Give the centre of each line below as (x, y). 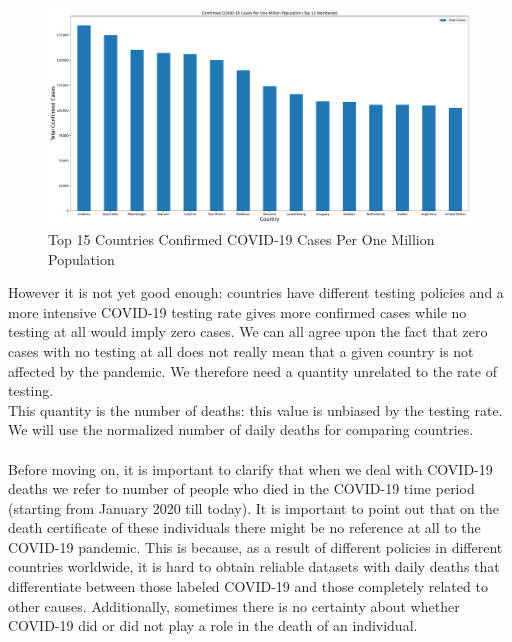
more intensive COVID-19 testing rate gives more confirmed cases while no (237, 311)
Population (81, 258)
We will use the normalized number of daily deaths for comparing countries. (241, 429)
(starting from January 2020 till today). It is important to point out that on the (253, 507)
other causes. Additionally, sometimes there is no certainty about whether (234, 605)
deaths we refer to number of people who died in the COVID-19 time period (241, 488)
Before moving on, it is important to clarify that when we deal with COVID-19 (250, 468)
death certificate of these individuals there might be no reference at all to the (244, 527)
